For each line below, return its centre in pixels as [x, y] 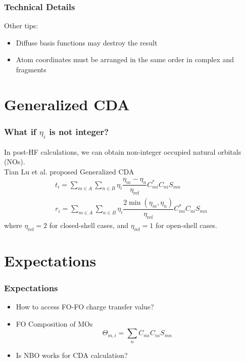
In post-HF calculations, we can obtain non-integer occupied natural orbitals [123, 151]
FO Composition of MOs [54, 323]
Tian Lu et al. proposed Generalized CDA [69, 171]
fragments [31, 69]
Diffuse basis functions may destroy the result [87, 42]
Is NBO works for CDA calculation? [72, 355]
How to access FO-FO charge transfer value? [85, 307]
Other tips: [21, 26]
